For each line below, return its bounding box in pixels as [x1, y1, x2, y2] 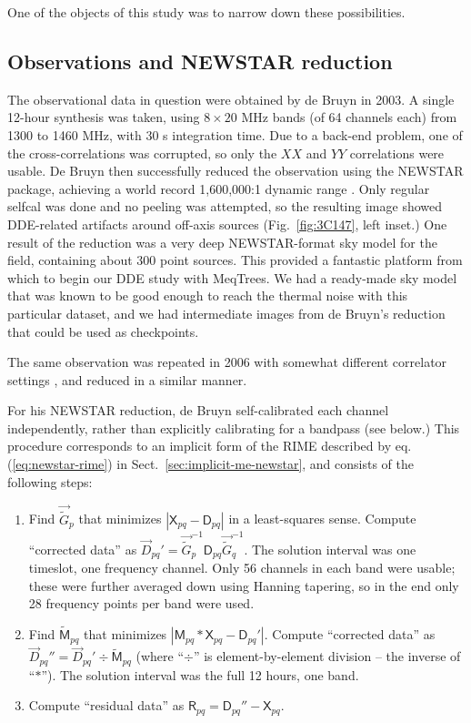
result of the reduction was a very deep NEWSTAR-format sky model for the [7, 232, 437, 251]
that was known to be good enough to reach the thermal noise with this [7, 286, 408, 305]
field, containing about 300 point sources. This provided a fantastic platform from [7, 250, 463, 270]
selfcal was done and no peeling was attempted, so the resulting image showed [7, 197, 443, 216]
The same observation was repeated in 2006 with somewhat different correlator [7, 352, 447, 372]
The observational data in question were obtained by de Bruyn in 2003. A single [7, 89, 455, 108]
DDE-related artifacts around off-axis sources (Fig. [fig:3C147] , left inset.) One [7, 214, 447, 233]
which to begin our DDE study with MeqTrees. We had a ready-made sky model [7, 268, 457, 287]
